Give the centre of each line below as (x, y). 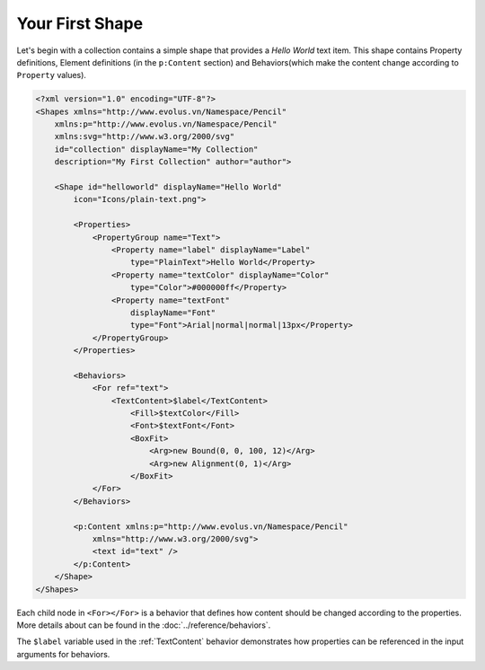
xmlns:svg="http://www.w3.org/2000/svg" (145, 137)
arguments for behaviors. (63, 654)
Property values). (52, 75)
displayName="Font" (173, 313)
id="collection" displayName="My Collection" (156, 149)
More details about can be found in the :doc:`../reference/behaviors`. (144, 625)
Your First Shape (80, 23)
